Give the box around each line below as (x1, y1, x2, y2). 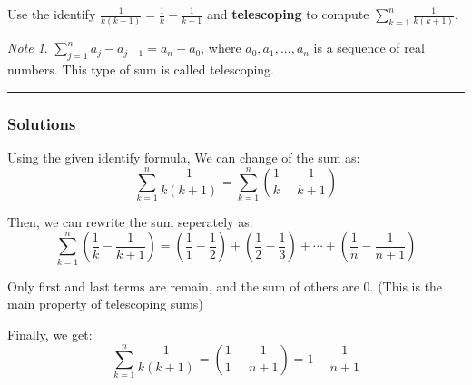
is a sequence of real (313, 38, 425, 57)
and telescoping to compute (206, 5, 369, 23)
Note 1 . (7, 38, 48, 57)
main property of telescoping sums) (7, 294, 203, 313)
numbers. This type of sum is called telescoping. (7, 60, 275, 79)
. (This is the (369, 276, 443, 295)
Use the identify (7, 5, 96, 23)
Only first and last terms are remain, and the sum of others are (7, 276, 359, 295)
